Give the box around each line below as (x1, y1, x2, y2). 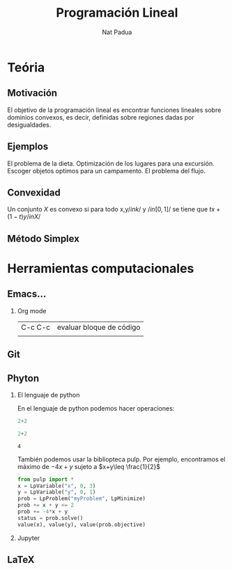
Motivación (7, 87, 58, 99)
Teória (7, 59, 45, 75)
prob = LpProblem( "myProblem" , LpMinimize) (17, 496, 146, 502)
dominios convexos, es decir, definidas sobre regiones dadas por (7, 113, 194, 121)
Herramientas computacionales (7, 260, 194, 276)
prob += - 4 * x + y (17, 508, 68, 516)
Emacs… (7, 288, 47, 300)
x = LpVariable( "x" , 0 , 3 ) (17, 482, 96, 489)
